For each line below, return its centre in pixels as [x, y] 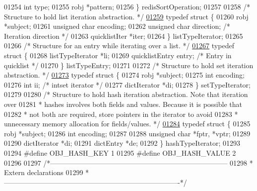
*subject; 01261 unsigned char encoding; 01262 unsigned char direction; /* [117, 26]
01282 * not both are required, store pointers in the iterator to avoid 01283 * [121, 114]
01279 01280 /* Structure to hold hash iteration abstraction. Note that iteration [126, 94]
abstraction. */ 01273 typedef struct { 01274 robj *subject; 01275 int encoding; [124, 75]
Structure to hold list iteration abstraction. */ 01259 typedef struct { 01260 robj [126, 16]
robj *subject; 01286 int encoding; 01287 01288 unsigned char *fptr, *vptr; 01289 [127, 133]
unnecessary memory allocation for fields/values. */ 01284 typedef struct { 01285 [127, 124]
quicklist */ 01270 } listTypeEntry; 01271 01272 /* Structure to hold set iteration [129, 65]
